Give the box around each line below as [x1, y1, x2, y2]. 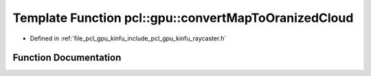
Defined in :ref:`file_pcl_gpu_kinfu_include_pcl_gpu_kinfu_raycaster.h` [30, 34, 227, 42]
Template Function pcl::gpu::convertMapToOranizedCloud [12, 10, 354, 25]
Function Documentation [12, 52, 122, 64]
